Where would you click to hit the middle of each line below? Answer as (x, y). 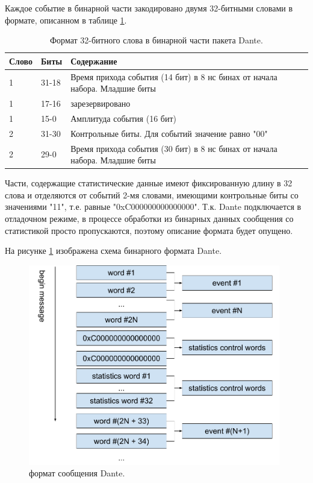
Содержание (94, 61)
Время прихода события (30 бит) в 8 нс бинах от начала (174, 148)
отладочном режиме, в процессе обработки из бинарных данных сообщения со (149, 219)
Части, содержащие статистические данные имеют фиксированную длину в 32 (149, 183)
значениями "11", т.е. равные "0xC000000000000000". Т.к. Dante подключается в (153, 207)
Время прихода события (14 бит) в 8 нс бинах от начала (174, 76)
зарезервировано (101, 103)
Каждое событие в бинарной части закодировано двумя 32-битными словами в (149, 8)
